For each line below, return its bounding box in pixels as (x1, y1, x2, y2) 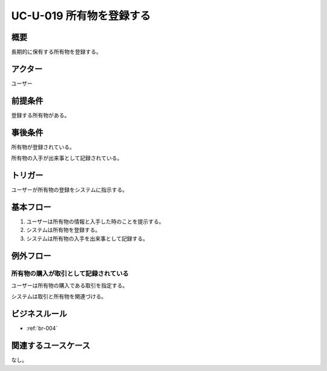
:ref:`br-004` (26, 324, 58, 332)
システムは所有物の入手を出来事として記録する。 (26, 235, 148, 242)
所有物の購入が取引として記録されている (11, 269, 129, 278)
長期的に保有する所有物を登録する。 (11, 48, 102, 56)
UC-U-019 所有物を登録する (11, 9, 151, 22)
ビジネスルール (11, 309, 67, 319)
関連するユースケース (11, 341, 90, 351)
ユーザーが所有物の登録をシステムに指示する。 (11, 186, 128, 194)
